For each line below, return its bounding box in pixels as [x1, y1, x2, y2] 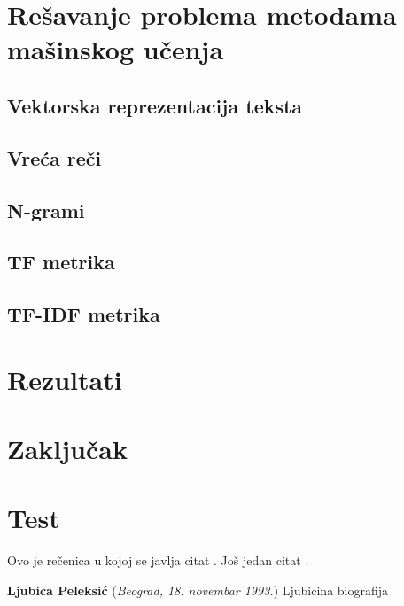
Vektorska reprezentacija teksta [7, 91, 303, 119]
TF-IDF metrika [7, 300, 160, 328]
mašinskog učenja [7, 31, 224, 67]
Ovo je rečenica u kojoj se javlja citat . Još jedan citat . [7, 551, 309, 570]
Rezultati [7, 361, 122, 397]
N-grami [7, 196, 85, 223]
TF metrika [7, 248, 115, 276]
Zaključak [7, 431, 128, 467]
